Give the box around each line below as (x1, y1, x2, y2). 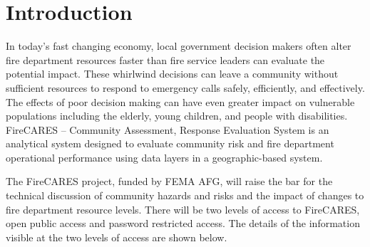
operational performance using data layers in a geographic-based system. (6, 149, 323, 164)
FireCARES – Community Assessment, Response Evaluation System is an (6, 122, 329, 137)
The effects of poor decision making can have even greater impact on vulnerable (6, 94, 355, 109)
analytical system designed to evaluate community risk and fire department (6, 136, 334, 151)
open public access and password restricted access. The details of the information (6, 216, 360, 231)
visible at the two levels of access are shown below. (6, 229, 227, 244)
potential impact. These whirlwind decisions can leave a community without (6, 66, 339, 81)
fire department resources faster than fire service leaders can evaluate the (6, 52, 325, 67)
